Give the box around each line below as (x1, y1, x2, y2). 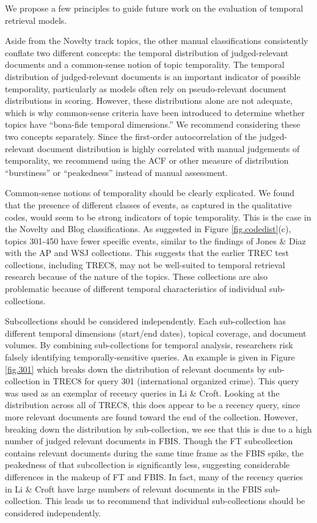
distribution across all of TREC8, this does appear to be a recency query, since (5, 398, 301, 411)
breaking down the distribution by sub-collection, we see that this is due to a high (5, 422, 312, 435)
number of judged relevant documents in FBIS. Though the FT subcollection (5, 434, 293, 447)
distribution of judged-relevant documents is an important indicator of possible (5, 70, 301, 82)
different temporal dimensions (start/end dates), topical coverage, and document (5, 326, 307, 339)
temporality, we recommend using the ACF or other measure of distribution (5, 154, 289, 167)
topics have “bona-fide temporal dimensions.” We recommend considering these (5, 118, 301, 131)
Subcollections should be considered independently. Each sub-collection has (5, 315, 286, 327)
